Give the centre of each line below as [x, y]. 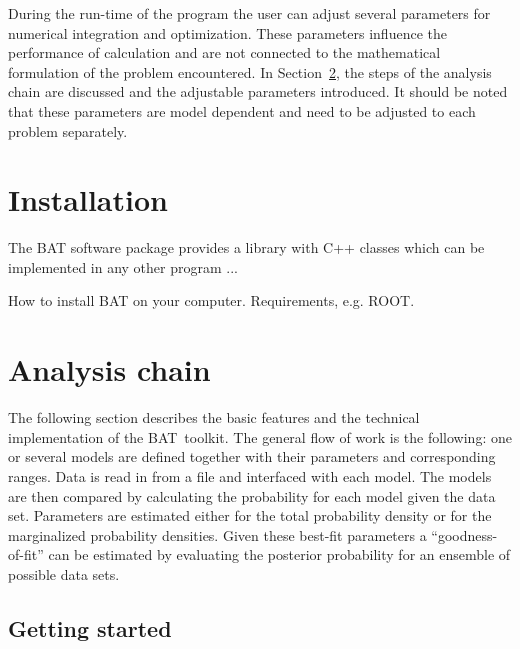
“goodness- [464, 534]
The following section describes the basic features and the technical [214, 417]
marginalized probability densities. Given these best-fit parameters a [217, 534]
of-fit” [26, 554]
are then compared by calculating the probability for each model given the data [252, 495]
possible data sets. [64, 573]
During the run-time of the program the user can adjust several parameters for [249, 13]
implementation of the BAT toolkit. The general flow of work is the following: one [260, 436]
